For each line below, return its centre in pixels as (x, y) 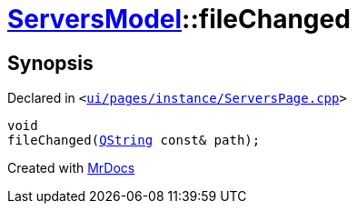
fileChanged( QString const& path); (134, 141)
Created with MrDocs (71, 168)
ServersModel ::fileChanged (179, 19)
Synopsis (50, 63)
